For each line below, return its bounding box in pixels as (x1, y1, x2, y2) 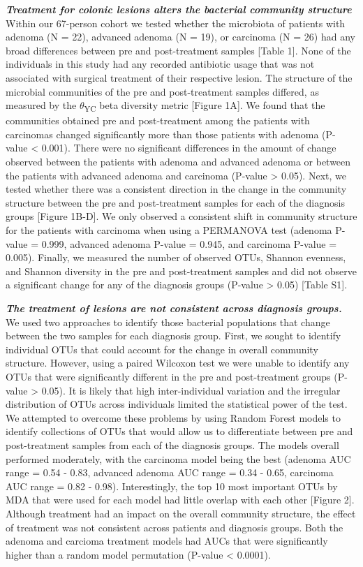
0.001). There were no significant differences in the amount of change (41, 140, 336, 155)
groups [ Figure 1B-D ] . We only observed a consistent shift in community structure (6, 209, 357, 223)
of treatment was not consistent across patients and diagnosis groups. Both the (6, 520, 343, 534)
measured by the (6, 98, 77, 112)
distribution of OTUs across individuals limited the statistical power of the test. (6, 397, 348, 411)
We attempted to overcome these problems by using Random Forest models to (6, 410, 341, 425)
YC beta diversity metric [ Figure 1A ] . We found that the (84, 98, 325, 114)
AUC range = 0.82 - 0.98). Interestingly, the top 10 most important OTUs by (6, 478, 338, 493)
